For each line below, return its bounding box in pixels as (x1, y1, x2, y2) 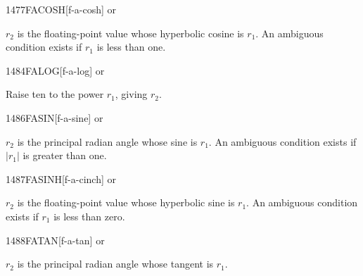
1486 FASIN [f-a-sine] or (6, 110, 103, 125)
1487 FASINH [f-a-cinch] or (6, 171, 116, 186)
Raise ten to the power (6, 87, 104, 101)
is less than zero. (53, 208, 125, 223)
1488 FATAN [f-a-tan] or (6, 232, 105, 247)
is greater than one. (23, 148, 107, 163)
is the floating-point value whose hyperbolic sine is (17, 195, 235, 210)
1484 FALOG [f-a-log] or (6, 63, 105, 77)
